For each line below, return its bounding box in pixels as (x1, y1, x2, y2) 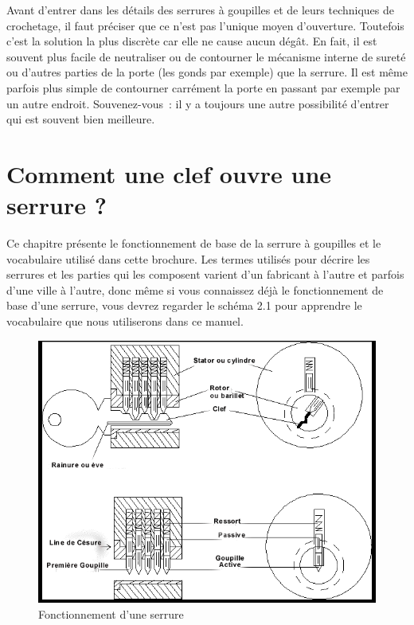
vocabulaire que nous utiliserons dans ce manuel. (6, 313, 244, 330)
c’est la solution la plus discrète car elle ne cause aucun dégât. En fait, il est (6, 33, 377, 49)
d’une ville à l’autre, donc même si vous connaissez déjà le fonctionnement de (6, 281, 384, 298)
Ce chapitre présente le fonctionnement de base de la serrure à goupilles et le (6, 235, 381, 252)
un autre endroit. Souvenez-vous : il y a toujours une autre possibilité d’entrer (6, 95, 389, 111)
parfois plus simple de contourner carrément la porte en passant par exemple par (6, 79, 400, 96)
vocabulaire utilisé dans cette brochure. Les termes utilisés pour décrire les (6, 250, 370, 267)
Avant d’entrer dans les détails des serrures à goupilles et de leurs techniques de (6, 2, 394, 18)
